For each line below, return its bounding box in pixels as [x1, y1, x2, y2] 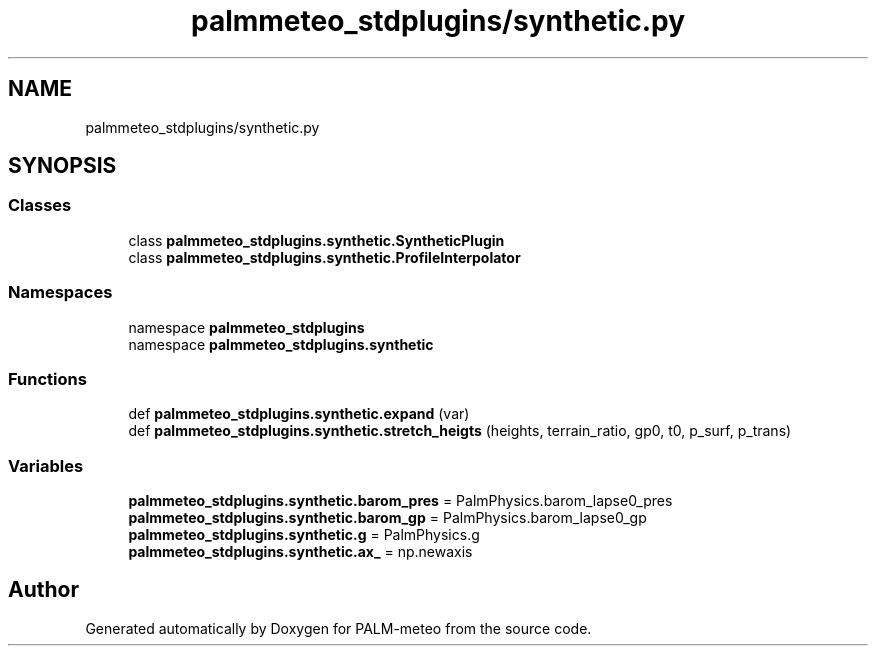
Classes [8, 195, 72, 216]
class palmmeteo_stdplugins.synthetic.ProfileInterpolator [128, 248, 521, 266]
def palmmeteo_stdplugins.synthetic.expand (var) [128, 405, 470, 423]
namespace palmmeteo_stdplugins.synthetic [128, 335, 434, 353]
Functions [8, 368, 87, 389]
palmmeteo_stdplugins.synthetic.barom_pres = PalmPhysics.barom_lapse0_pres [128, 492, 673, 510]
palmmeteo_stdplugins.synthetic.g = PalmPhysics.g [128, 526, 480, 544]
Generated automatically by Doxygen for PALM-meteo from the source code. [85, 619, 592, 637]
